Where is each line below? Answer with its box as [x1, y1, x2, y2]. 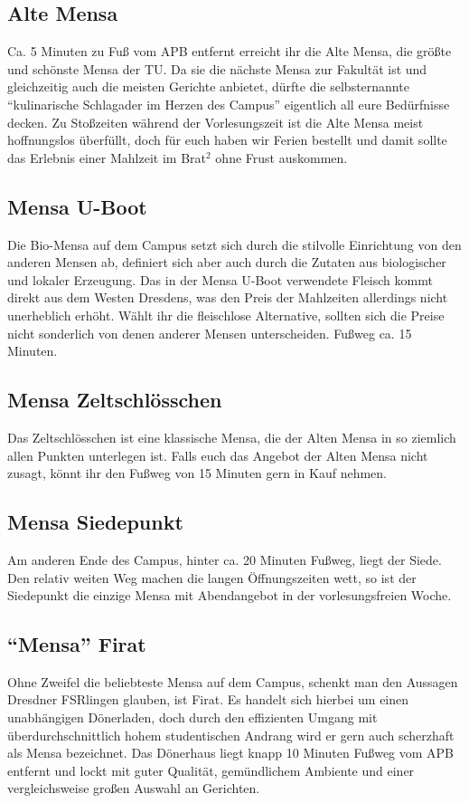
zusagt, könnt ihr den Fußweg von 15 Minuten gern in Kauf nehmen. [7, 464, 387, 483]
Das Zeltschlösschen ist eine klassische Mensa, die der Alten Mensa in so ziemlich [7, 427, 456, 446]
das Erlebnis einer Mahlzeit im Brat [7, 148, 206, 167]
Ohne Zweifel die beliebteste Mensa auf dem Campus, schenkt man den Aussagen [7, 672, 458, 691]
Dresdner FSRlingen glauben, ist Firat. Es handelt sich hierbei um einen [7, 690, 409, 709]
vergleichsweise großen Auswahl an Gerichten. [7, 779, 260, 798]
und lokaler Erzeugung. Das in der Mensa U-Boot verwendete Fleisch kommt [7, 270, 433, 289]
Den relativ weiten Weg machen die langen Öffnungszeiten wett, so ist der [7, 568, 417, 587]
